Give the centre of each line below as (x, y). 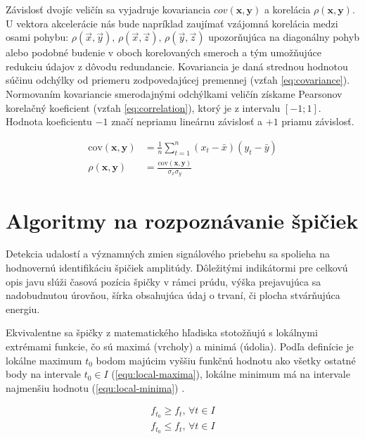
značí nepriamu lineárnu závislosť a (187, 121)
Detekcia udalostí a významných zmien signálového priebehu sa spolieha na (168, 254)
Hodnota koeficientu (49, 121)
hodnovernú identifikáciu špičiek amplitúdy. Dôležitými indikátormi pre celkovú (177, 268)
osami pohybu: (37, 37)
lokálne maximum (44, 360)
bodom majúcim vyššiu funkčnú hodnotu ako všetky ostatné (226, 360)
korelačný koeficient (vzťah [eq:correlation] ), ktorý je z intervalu (143, 107)
